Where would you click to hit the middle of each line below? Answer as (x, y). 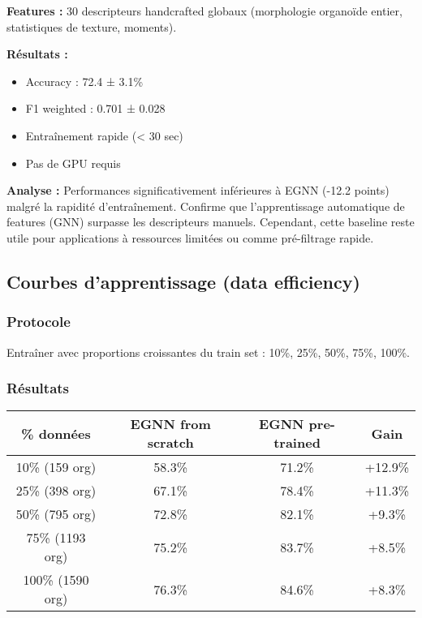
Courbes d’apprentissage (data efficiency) (183, 281)
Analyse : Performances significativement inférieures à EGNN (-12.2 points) (198, 190)
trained (297, 443)
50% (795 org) (56, 514)
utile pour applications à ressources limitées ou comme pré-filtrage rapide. (190, 237)
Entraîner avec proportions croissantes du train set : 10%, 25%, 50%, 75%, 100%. (209, 352)
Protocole (39, 322)
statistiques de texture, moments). (92, 26)
